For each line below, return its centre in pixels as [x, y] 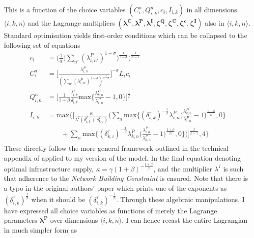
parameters [21, 220]
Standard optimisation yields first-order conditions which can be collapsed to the [126, 35]
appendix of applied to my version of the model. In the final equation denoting [123, 157]
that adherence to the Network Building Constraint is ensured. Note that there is [126, 178]
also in [215, 23]
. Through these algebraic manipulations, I [180, 199]
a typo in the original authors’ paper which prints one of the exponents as [115, 187]
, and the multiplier [183, 168]
